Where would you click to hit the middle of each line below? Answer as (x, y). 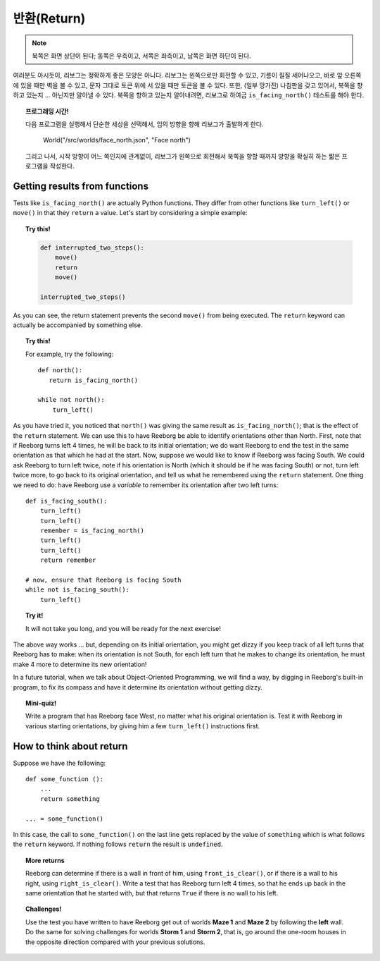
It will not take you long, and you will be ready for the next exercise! (123, 628)
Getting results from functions (81, 186)
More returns (45, 860)
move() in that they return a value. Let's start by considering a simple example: (130, 213)
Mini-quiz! (41, 703)
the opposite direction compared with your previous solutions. (115, 942)
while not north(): (71, 400)
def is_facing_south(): (66, 501)
